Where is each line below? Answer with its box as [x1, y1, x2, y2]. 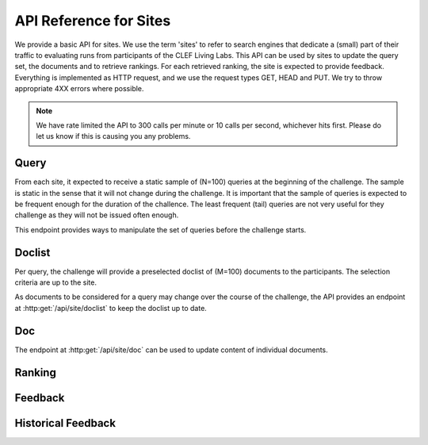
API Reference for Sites [14, 12, 171, 29]
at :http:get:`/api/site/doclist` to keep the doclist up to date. [14, 303, 208, 313]
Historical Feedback [14, 416, 117, 430]
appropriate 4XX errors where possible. [14, 84, 144, 94]
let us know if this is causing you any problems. [36, 132, 191, 141]
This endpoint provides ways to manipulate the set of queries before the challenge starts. [14, 224, 307, 234]
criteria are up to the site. [14, 278, 97, 287]
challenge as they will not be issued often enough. [14, 210, 179, 220]
